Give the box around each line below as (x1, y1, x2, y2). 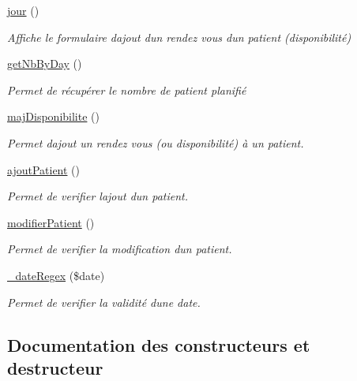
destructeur (7, 355, 103, 379)
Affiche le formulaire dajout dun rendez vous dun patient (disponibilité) (7, 28, 351, 45)
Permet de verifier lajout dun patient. (7, 188, 189, 204)
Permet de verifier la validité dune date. (7, 293, 201, 310)
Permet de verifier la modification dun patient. (7, 241, 232, 257)
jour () (7, 2, 39, 18)
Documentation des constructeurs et (7, 332, 310, 357)
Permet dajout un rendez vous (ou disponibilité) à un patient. (7, 134, 304, 151)
